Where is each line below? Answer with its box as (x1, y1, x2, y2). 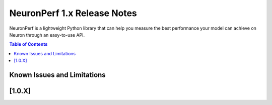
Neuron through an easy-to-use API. (9, 32, 85, 38)
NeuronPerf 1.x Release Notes (9, 8, 137, 19)
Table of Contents (9, 41, 48, 47)
